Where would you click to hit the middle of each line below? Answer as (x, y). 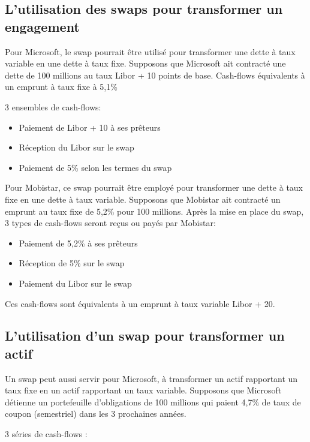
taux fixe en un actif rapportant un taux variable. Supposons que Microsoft (143, 390)
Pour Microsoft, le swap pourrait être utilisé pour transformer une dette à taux (150, 51)
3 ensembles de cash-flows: (53, 106)
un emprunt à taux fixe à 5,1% (61, 87)
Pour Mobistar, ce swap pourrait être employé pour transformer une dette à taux (154, 187)
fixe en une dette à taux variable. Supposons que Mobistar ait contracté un (143, 199)
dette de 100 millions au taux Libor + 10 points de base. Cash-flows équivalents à (155, 75)
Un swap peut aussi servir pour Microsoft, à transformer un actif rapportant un (151, 378)
